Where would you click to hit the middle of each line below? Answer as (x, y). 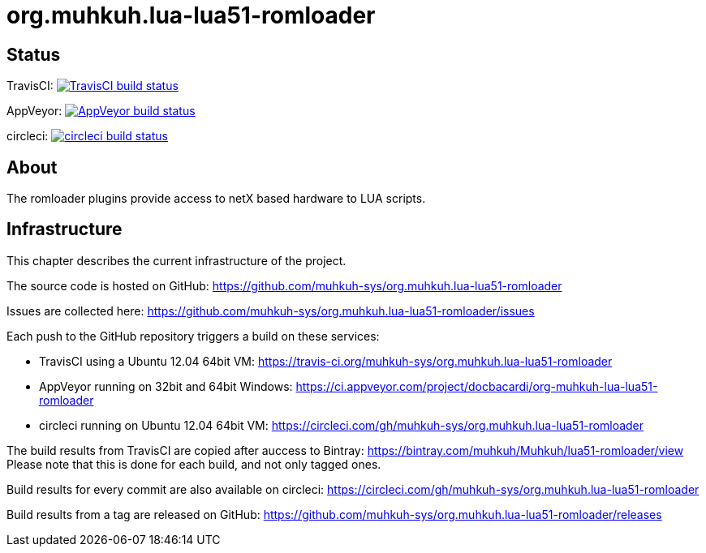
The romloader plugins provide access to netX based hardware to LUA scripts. (216, 199)
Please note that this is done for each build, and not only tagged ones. (194, 464)
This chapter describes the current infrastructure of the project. (176, 260)
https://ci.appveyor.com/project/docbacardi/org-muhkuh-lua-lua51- (477, 386)
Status (34, 54)
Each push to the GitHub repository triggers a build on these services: (193, 336)
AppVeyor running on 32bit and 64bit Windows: (166, 386)
